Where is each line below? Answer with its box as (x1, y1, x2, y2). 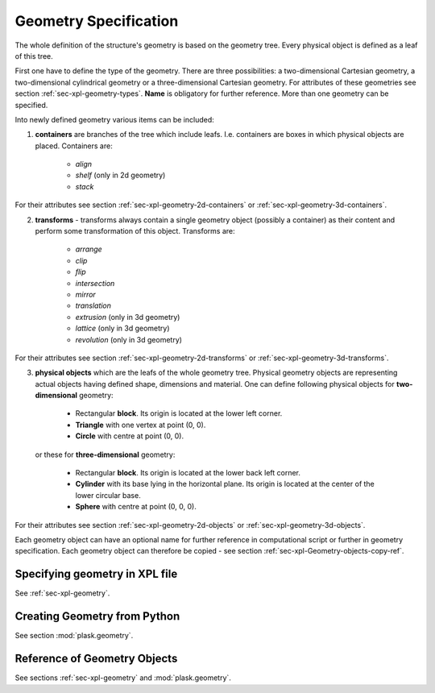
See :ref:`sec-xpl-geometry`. (14, 588, 110, 598)
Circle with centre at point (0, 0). (75, 431, 184, 441)
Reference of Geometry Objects (14, 652, 178, 666)
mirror (75, 289, 96, 299)
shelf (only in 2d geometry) (75, 170, 166, 181)
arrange (75, 244, 102, 254)
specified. (14, 100, 48, 110)
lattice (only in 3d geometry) (75, 323, 170, 334)
